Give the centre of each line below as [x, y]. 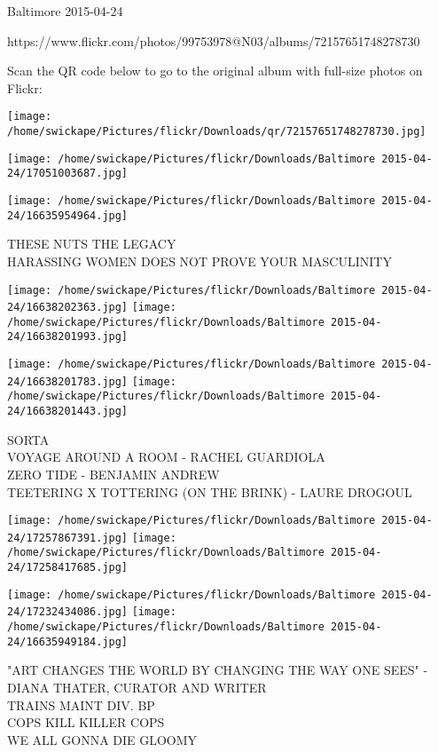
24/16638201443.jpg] [68, 412]
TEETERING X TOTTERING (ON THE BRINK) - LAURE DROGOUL [210, 491]
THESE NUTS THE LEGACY [92, 244]
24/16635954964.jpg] [68, 215]
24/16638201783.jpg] [68, 381]
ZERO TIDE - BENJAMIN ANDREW [113, 474]
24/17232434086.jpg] [68, 612]
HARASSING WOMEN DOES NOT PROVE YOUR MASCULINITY [199, 261]
